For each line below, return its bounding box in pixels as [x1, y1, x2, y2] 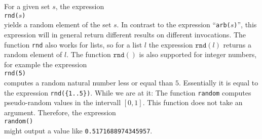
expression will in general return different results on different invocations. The [4, 29, 246, 39]
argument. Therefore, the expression [4, 107, 116, 117]
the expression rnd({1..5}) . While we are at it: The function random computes [4, 87, 251, 98]
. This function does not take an [142, 97, 243, 108]
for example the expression [4, 59, 87, 69]
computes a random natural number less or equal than [4, 77, 173, 87]
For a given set [4, 1, 50, 11]
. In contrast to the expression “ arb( [117, 19, 231, 30]
